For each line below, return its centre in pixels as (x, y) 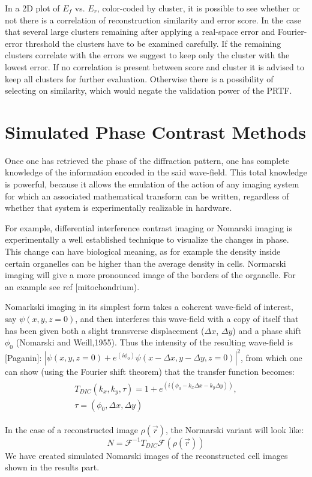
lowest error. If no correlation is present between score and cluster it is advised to (154, 66)
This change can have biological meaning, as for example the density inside (143, 251)
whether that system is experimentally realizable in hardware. (118, 208)
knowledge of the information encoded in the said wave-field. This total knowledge (156, 172)
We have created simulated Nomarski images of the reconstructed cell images (146, 455)
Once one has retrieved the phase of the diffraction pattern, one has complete (147, 160)
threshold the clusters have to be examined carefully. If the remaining (153, 43)
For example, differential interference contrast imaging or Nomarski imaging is (149, 227)
